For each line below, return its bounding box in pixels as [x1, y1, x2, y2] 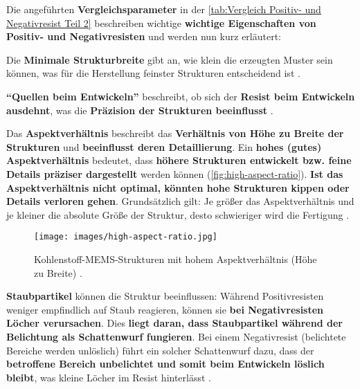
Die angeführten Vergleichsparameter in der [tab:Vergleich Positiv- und [6, 2, 321, 16]
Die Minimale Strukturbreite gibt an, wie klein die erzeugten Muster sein [6, 52, 333, 66]
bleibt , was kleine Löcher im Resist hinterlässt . [6, 370, 212, 384]
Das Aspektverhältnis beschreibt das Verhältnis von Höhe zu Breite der [6, 126, 344, 141]
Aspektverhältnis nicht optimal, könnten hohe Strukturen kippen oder [6, 180, 350, 194]
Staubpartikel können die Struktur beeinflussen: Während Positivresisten [6, 289, 324, 303]
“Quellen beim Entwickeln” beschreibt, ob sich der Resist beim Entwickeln [6, 89, 355, 103]
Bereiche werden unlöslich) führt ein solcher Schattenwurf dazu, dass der [6, 343, 314, 357]
